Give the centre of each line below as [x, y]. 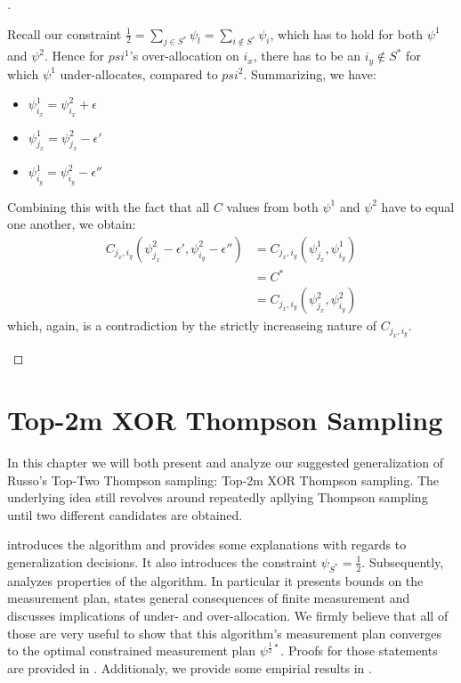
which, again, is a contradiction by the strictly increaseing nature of [192, 325]
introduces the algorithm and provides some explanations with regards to [207, 545]
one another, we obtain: [72, 224]
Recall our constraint [65, 33]
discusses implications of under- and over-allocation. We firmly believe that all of [228, 615]
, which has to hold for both [347, 33]
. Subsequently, [403, 561]
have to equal [418, 206]
